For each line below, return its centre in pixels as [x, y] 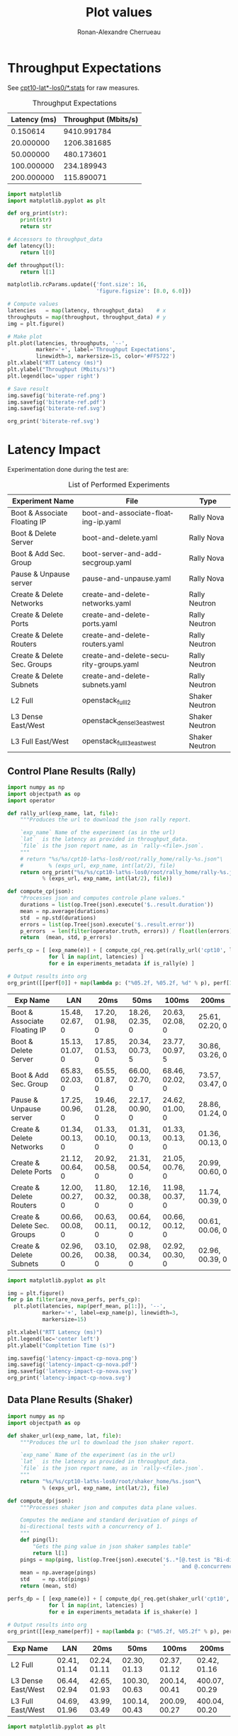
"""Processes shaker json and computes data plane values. [109, 1507]
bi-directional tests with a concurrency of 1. [91, 1527]
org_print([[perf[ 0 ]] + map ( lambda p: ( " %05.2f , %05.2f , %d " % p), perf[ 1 [120, 983]
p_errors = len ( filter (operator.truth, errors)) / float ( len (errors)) [128, 931]
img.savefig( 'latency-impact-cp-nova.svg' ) [73, 1371]
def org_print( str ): [38, 213]
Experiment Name [43, 501]
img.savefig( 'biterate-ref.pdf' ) [57, 402]
